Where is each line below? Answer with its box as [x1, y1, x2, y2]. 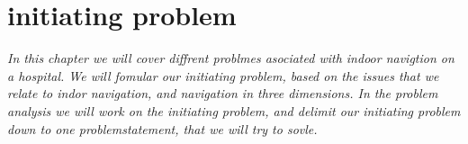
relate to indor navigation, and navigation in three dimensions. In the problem [7, 84, 438, 103]
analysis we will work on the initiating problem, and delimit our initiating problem [7, 101, 461, 120]
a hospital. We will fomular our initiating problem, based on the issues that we [7, 66, 439, 85]
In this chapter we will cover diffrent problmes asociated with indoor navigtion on [7, 49, 454, 67]
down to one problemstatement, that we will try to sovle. [7, 119, 318, 138]
